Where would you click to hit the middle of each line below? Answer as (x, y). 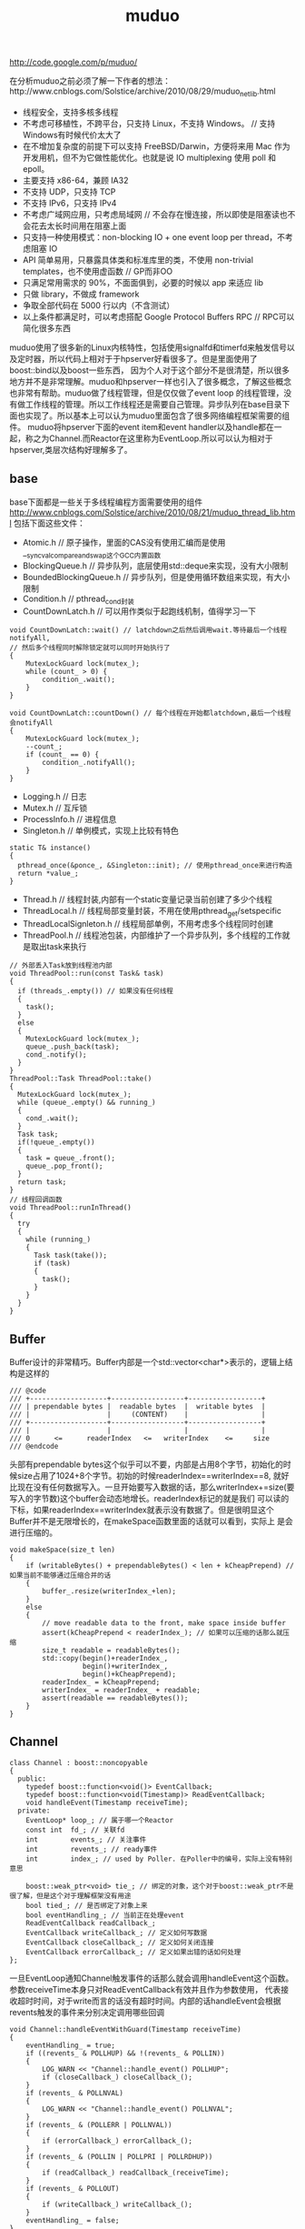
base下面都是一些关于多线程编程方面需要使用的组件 (106, 502)
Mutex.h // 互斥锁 (55, 808)
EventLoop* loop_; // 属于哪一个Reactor (100, 1820)
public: (32, 1779)
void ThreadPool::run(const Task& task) (87, 974)
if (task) (52, 1264)
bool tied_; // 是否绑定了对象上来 (87, 1905)
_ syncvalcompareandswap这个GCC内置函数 (92, 553)
